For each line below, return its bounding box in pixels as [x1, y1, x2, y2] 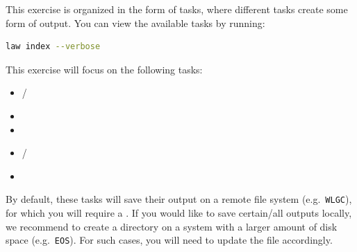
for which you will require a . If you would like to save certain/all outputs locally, [6, 206, 352, 219]
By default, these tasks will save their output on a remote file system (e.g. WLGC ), [6, 192, 352, 206]
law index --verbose [6, 42, 101, 52]
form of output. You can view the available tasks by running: [6, 15, 265, 30]
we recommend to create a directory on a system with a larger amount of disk [6, 219, 338, 233]
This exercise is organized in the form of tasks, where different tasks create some [6, 2, 348, 16]
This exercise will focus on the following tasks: [6, 62, 203, 76]
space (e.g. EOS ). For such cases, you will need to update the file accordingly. [6, 233, 333, 247]
